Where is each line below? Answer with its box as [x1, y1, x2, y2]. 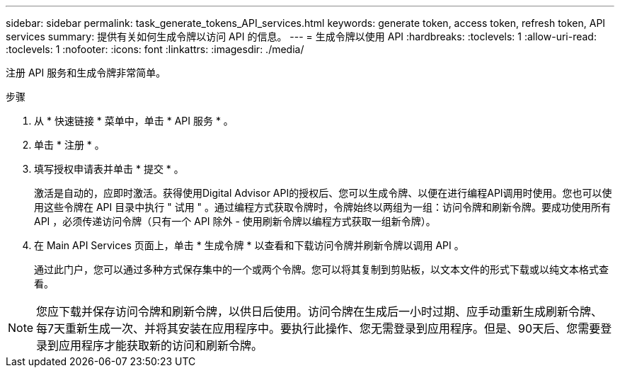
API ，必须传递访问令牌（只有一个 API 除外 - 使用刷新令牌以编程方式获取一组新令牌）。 [34, 215, 436, 227]
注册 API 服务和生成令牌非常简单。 [6, 67, 166, 79]
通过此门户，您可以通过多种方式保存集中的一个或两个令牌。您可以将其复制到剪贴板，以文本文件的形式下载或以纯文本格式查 [34, 263, 609, 275]
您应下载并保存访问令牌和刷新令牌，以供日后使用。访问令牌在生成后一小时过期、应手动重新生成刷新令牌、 [36, 304, 603, 319]
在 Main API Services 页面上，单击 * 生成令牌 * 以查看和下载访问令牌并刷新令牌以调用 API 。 [34, 239, 464, 251]
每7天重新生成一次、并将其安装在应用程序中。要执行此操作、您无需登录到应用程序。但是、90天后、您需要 [36, 321, 601, 335]
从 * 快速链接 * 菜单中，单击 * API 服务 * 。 [34, 115, 234, 127]
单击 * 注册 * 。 [34, 139, 105, 151]
